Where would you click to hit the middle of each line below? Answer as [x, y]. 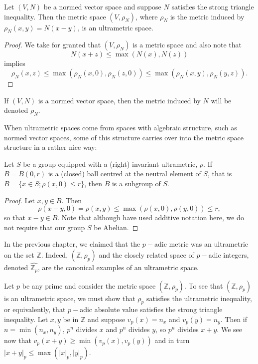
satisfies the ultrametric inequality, [199, 298]
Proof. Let [19, 200]
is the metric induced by [207, 16]
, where [147, 16]
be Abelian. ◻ [116, 227]
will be [221, 100]
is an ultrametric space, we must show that [70, 298]
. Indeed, [55, 254]
